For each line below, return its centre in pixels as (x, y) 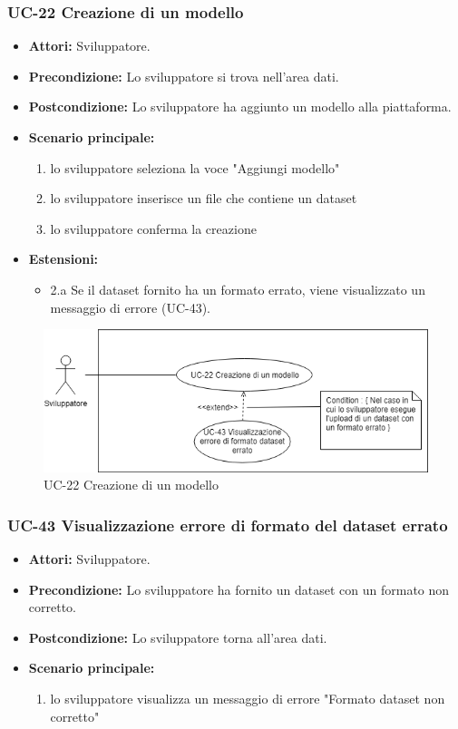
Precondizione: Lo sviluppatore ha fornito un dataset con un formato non (239, 589)
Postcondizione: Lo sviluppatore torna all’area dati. (178, 637)
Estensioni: (63, 259)
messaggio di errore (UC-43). (131, 307)
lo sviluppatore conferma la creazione (153, 228)
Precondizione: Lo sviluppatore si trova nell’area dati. (184, 76)
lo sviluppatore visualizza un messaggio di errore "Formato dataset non (248, 699)
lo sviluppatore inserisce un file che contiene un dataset (204, 198)
